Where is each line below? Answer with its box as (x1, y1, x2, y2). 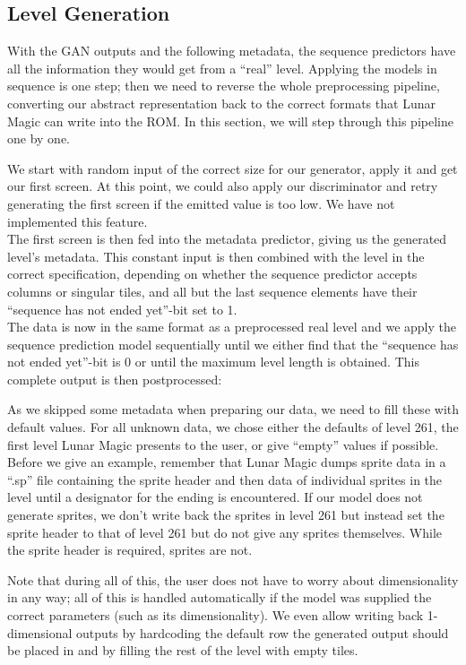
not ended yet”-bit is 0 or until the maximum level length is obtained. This (7, 352, 419, 371)
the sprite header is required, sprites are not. (7, 540, 253, 559)
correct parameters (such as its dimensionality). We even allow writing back (7, 606, 424, 625)
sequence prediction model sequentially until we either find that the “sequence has (7, 334, 459, 353)
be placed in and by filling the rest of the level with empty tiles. (7, 641, 358, 660)
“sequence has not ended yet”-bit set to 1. (7, 299, 237, 318)
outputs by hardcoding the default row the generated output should (76, 623, 449, 642)
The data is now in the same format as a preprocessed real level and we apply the (7, 317, 456, 336)
